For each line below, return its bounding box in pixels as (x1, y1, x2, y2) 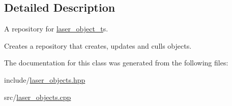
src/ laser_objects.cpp (4, 91, 71, 102)
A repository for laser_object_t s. (4, 23, 108, 34)
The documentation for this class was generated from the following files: (4, 57, 228, 68)
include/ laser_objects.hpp (4, 74, 85, 85)
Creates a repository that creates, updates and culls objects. (4, 40, 192, 51)
